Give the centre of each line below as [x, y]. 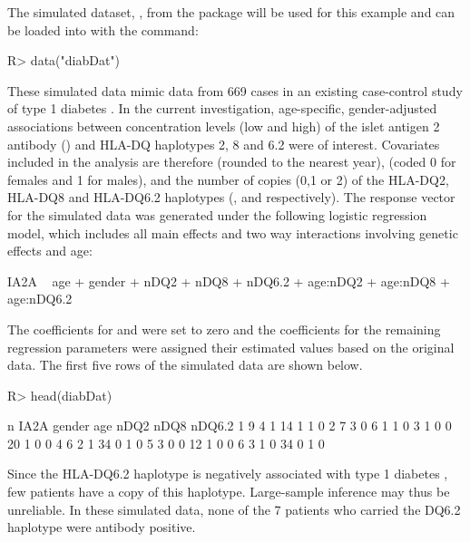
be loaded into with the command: [103, 29]
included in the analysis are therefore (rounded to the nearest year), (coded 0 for [232, 162]
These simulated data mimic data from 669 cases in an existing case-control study [235, 90]
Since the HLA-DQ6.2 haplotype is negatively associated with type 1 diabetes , [228, 474]
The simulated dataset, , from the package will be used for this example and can [231, 12]
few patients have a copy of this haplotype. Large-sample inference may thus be [229, 492]
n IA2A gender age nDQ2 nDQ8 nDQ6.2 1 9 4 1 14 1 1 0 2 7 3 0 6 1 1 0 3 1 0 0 [230, 426]
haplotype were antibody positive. [102, 527]
